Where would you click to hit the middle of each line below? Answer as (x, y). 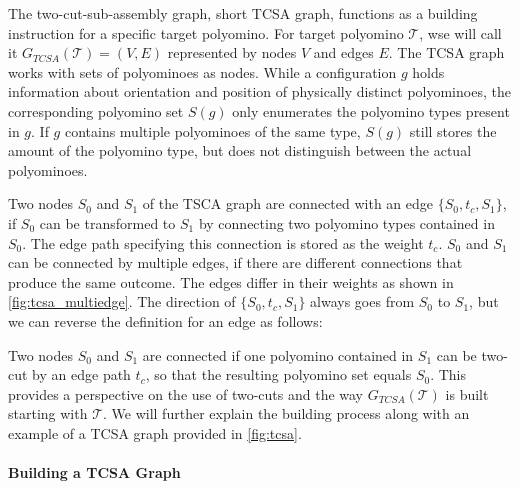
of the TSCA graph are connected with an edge (287, 203)
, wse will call (460, 32)
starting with (48, 413)
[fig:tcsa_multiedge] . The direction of (122, 301)
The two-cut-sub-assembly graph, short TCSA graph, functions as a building (243, 13)
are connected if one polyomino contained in (278, 354)
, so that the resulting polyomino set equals (278, 374)
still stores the (453, 130)
